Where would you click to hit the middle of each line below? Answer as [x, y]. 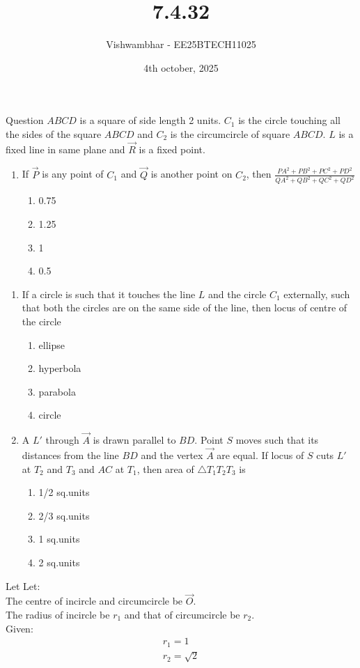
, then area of [165, 468]
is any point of [73, 174]
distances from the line [70, 455]
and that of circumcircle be [182, 614]
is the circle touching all [289, 120]
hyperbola [60, 368]
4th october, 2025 [181, 67]
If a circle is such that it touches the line [109, 294]
